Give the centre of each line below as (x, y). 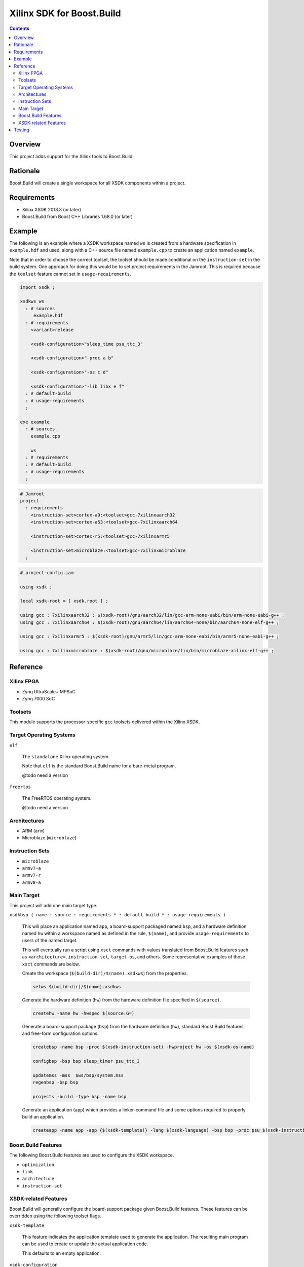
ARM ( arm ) (33, 831)
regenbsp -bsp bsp (55, 1083)
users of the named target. (50, 941)
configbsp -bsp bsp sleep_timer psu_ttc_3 (86, 1061)
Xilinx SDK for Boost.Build (65, 13)
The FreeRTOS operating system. (57, 798)
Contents (20, 28)
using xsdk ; (36, 587)
